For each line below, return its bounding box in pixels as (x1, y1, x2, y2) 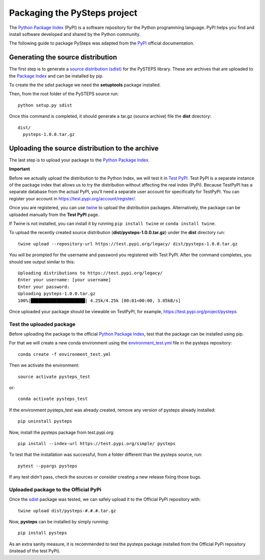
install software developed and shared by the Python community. (9, 31, 141, 37)
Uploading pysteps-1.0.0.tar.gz (18, 291, 96, 296)
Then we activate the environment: (9, 362, 79, 368)
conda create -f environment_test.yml (18, 351, 111, 357)
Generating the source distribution (9, 53, 117, 61)
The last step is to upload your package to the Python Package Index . (9, 157, 150, 163)
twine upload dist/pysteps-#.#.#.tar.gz (18, 508, 116, 513)
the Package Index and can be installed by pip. (9, 73, 104, 79)
